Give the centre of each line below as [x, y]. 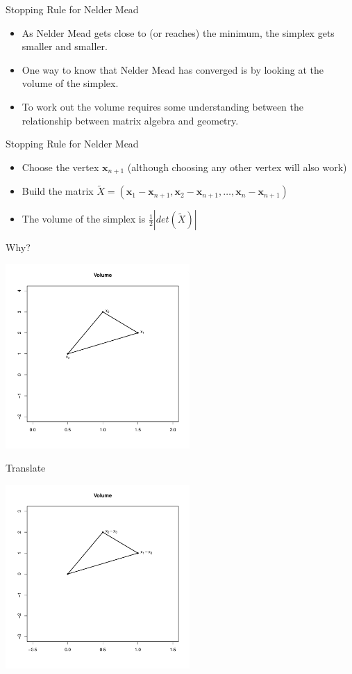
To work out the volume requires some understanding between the [162, 106]
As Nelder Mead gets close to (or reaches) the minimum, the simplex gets [178, 32]
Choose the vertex [60, 167]
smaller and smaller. [65, 46]
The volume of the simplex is [84, 219]
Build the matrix [58, 191]
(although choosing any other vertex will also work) [237, 167]
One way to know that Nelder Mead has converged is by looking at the [173, 69]
